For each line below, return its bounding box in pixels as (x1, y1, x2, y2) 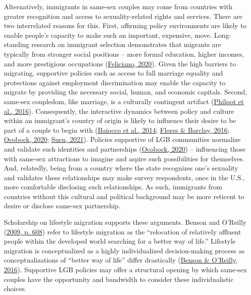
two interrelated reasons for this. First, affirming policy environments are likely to (4, 20, 247, 31)
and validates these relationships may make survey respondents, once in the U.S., (4, 172, 245, 182)
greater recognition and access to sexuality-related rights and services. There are (4, 11, 242, 21)
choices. (4, 283, 27, 294)
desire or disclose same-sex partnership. (4, 201, 121, 211)
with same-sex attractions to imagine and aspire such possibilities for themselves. (4, 153, 245, 163)
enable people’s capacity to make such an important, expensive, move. (4, 30, 212, 40)
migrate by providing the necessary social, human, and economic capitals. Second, (4, 87, 247, 97)
